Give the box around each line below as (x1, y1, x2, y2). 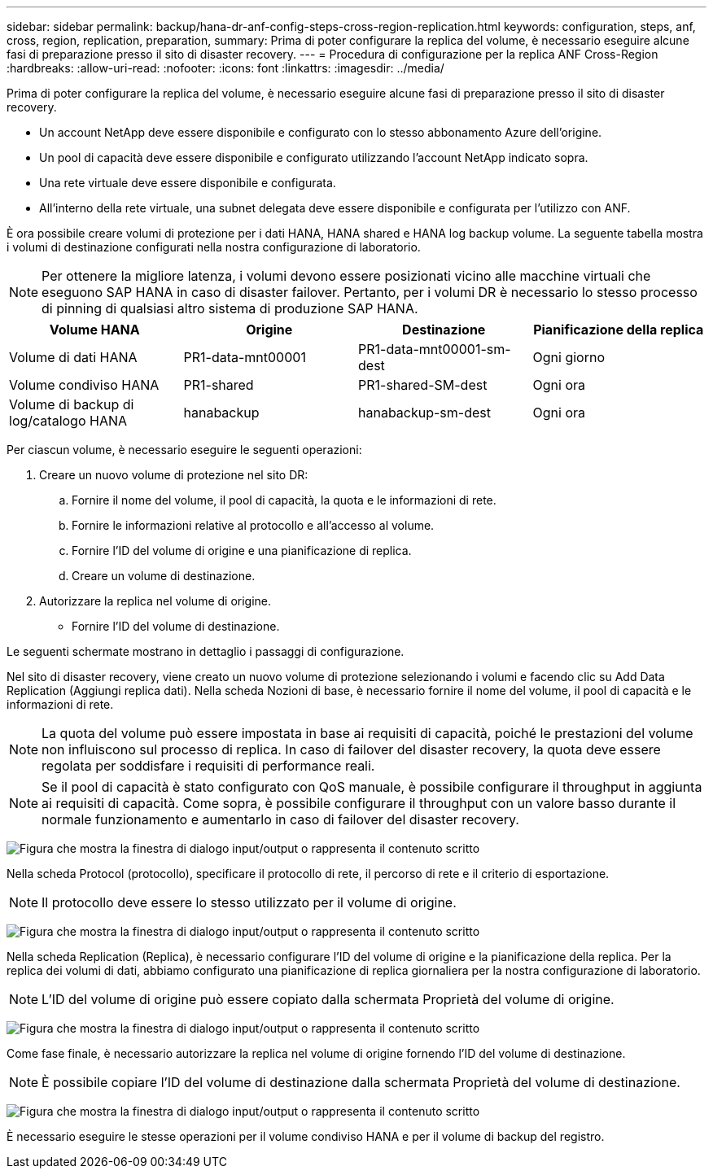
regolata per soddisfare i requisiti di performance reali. (42, 758, 375, 774)
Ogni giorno (532, 349, 605, 365)
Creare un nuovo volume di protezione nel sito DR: (39, 468, 308, 482)
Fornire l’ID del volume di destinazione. (72, 619, 280, 633)
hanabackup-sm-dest (358, 404, 491, 421)
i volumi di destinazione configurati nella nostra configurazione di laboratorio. (7, 240, 421, 254)
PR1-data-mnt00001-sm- (358, 341, 511, 357)
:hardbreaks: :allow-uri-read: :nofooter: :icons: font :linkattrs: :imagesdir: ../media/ (7, 61, 444, 75)
